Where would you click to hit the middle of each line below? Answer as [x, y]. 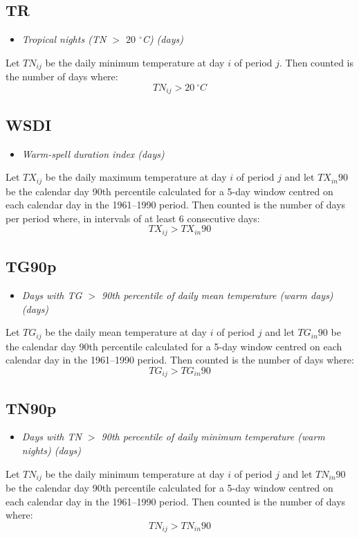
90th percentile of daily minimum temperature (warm [213, 437]
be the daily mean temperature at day [126, 332]
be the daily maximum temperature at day [136, 177]
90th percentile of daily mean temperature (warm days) [218, 295]
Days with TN [52, 437]
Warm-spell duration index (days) [93, 153]
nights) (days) [51, 450]
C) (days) [163, 39]
